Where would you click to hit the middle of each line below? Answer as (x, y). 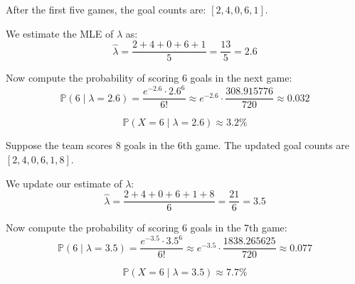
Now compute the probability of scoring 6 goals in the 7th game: (147, 228)
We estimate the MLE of (60, 33)
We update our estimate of (64, 183)
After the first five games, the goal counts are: (106, 9)
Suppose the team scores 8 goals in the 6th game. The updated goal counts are (178, 145)
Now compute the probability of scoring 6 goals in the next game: (149, 78)
